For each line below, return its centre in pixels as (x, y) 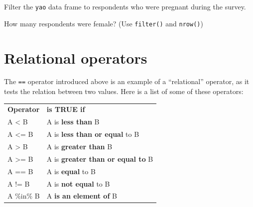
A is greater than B (79, 146)
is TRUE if (66, 109)
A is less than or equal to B (93, 134)
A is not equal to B (78, 183)
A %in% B (24, 196)
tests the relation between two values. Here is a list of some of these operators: (124, 91)
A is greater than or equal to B (100, 158)
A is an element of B (82, 196)
